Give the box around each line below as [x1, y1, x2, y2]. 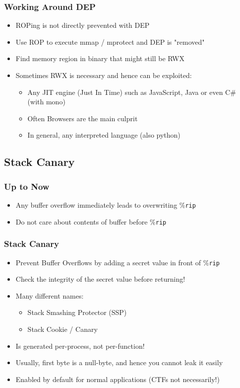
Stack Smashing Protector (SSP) [27, 307, 127, 317]
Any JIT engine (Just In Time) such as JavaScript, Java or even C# [27, 86, 236, 97]
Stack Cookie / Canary [27, 323, 98, 334]
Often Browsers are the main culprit [27, 113, 138, 123]
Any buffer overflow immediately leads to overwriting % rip [15, 199, 196, 210]
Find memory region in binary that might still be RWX [15, 53, 184, 64]
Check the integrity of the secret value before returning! [15, 274, 185, 284]
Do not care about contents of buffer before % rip [15, 216, 167, 227]
